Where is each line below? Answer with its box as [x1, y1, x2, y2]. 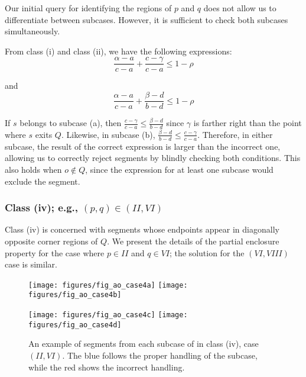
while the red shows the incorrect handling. [28, 360, 185, 373]
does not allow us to [203, 2, 276, 14]
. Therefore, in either [197, 128, 273, 140]
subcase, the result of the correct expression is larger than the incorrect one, [5, 140, 281, 152]
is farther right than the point [193, 117, 302, 129]
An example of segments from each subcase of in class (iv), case [28, 337, 259, 350]
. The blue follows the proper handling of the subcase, [62, 349, 258, 361]
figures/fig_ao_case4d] [28, 320, 122, 329]
